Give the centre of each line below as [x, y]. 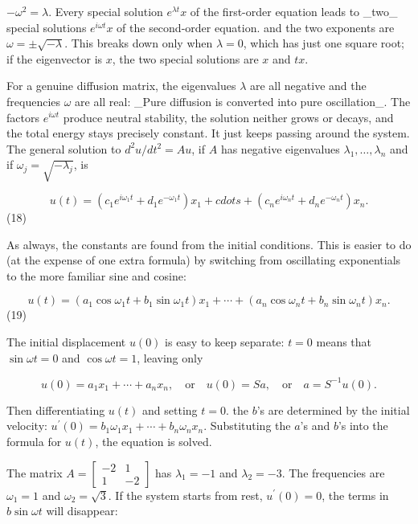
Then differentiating [56, 409]
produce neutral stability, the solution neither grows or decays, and [228, 117]
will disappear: [82, 511]
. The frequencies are [333, 472]
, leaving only [170, 357]
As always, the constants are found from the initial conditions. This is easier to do [209, 244]
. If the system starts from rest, [185, 495]
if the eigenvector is [55, 58]
